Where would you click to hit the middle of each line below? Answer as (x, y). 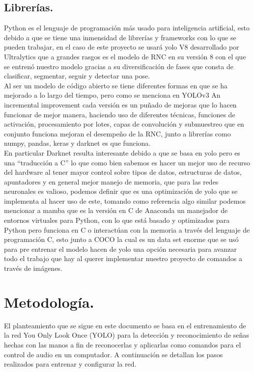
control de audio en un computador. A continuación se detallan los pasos (113, 354)
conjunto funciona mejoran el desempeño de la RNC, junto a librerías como (117, 133)
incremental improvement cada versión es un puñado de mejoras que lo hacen (120, 104)
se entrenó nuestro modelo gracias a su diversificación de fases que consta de (119, 66)
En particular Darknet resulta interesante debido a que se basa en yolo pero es (122, 152)
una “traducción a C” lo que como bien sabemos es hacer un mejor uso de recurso (127, 162)
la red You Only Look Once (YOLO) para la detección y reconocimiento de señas (127, 335)
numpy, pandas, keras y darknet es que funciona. (77, 143)
